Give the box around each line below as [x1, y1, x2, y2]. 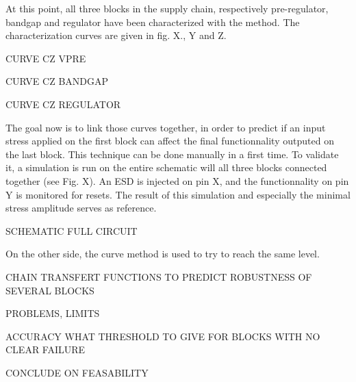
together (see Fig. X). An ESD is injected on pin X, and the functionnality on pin [5, 173, 349, 188]
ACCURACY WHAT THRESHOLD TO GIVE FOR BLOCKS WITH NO [5, 329, 320, 343]
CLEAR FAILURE [5, 342, 86, 357]
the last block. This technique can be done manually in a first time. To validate [5, 147, 339, 161]
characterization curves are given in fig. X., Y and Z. [5, 28, 227, 42]
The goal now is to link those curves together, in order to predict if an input [5, 120, 326, 134]
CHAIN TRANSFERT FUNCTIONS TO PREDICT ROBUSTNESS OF [5, 269, 312, 283]
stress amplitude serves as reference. [5, 201, 157, 215]
